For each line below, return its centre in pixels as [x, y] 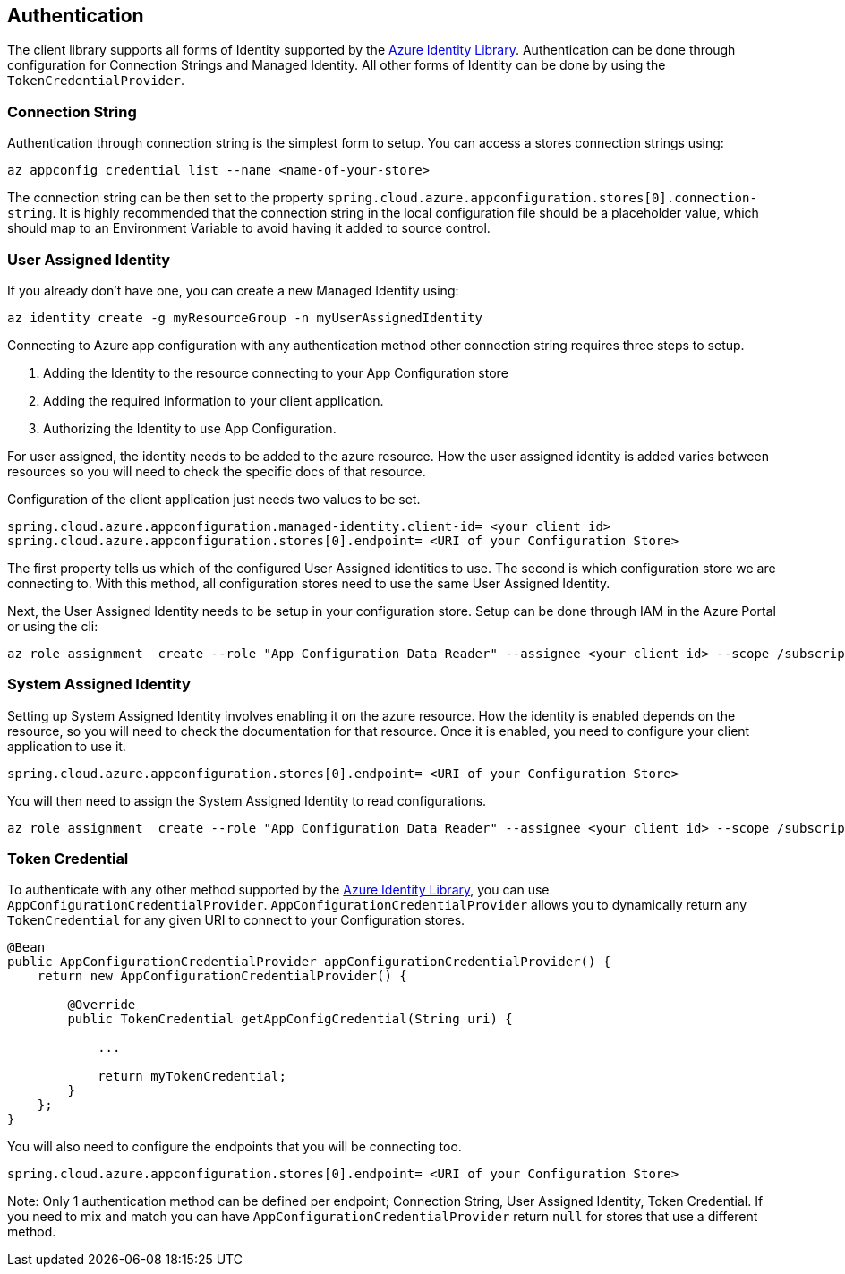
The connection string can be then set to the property [166, 198]
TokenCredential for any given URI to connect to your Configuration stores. [236, 920]
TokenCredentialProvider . [96, 81]
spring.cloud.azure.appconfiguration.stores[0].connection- [542, 198]
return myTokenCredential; [192, 1077]
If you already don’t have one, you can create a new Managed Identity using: [233, 290]
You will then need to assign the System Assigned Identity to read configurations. [247, 800]
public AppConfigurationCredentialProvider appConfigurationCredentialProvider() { [309, 962]
